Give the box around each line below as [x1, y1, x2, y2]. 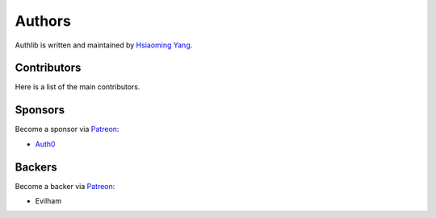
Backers [15, 160, 57, 174]
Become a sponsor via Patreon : [15, 125, 119, 134]
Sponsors [15, 103, 65, 117]
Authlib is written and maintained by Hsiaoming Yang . [15, 40, 193, 50]
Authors [15, 12, 72, 30]
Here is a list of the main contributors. [15, 82, 140, 92]
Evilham [35, 196, 62, 206]
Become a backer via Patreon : [15, 181, 115, 191]
